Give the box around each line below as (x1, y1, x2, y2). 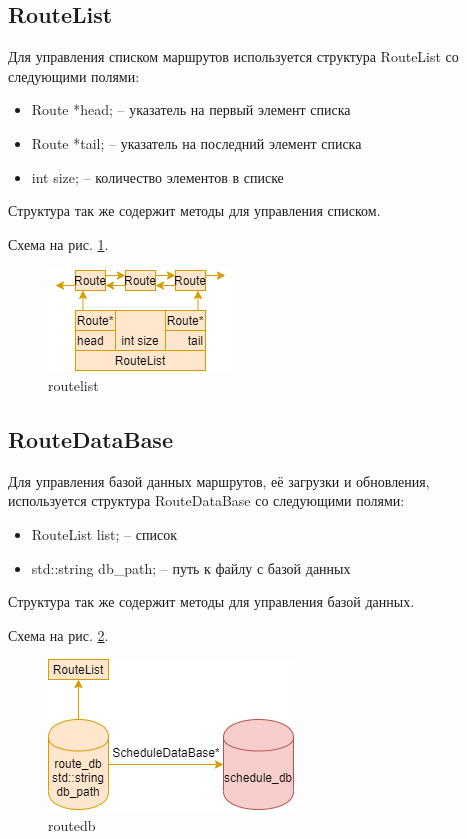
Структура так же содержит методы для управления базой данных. (8, 591, 415, 612)
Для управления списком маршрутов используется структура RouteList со (8, 46, 459, 67)
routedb (48, 814, 96, 835)
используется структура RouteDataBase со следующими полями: (8, 490, 405, 511)
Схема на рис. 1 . (8, 233, 109, 254)
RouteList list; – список (31, 523, 177, 544)
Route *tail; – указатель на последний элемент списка (31, 132, 362, 153)
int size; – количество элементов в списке (31, 166, 284, 187)
